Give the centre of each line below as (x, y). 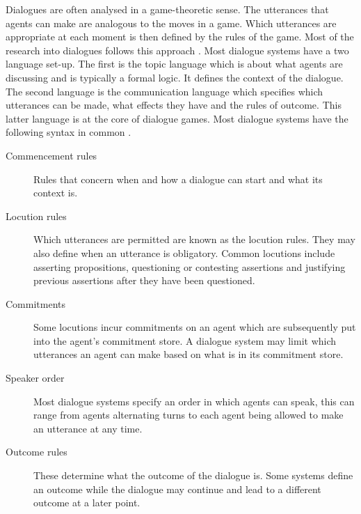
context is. (56, 193)
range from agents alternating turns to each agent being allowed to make (188, 415)
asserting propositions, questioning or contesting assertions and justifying (190, 266)
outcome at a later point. (87, 503)
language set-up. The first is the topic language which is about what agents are (174, 64)
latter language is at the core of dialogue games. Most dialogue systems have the (177, 118)
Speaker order (35, 378)
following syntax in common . (69, 132)
